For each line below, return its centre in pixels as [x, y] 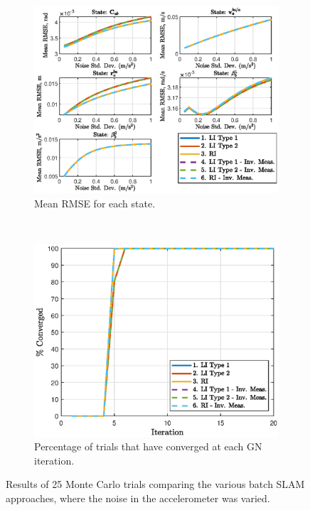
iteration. [54, 460]
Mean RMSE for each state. [95, 203]
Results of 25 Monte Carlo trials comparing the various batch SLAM [155, 484]
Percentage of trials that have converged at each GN [148, 446]
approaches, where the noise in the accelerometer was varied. [138, 498]
